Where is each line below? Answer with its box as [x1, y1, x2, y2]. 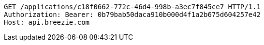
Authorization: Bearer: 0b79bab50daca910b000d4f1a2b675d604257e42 [4, 11, 261, 18]
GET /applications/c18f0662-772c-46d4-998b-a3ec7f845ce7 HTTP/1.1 [4, 3, 261, 11]
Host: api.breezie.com [4, 18, 90, 26]
